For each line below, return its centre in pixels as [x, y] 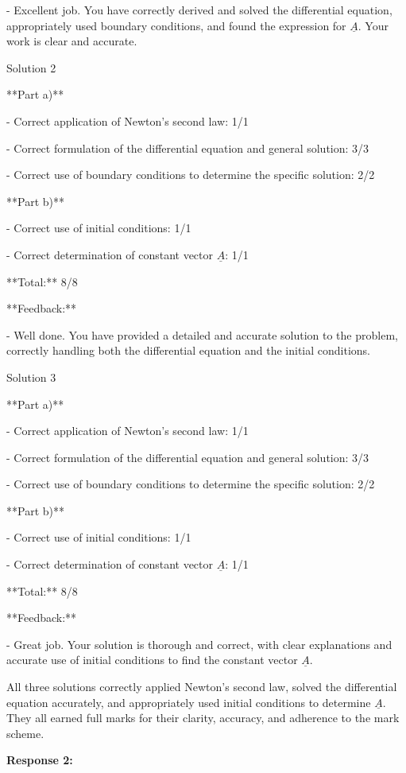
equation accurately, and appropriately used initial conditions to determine [189, 702]
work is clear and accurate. [72, 41]
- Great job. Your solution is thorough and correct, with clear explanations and [199, 644]
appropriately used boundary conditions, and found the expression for [176, 25]
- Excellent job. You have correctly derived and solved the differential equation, [199, 10]
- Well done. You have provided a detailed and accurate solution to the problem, [202, 334]
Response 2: [40, 760]
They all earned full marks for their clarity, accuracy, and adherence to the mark [203, 718]
